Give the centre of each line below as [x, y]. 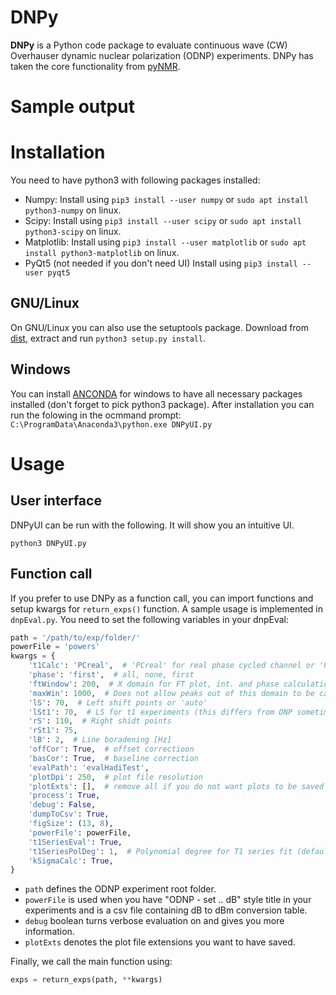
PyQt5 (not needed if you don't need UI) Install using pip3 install [161, 263]
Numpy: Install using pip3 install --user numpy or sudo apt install [166, 200]
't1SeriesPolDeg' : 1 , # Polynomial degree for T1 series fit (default [180, 851]
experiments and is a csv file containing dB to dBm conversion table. [166, 910]
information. [49, 932]
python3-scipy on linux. [73, 232]
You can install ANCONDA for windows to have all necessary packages [156, 393]
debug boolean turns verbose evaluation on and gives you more [154, 921]
